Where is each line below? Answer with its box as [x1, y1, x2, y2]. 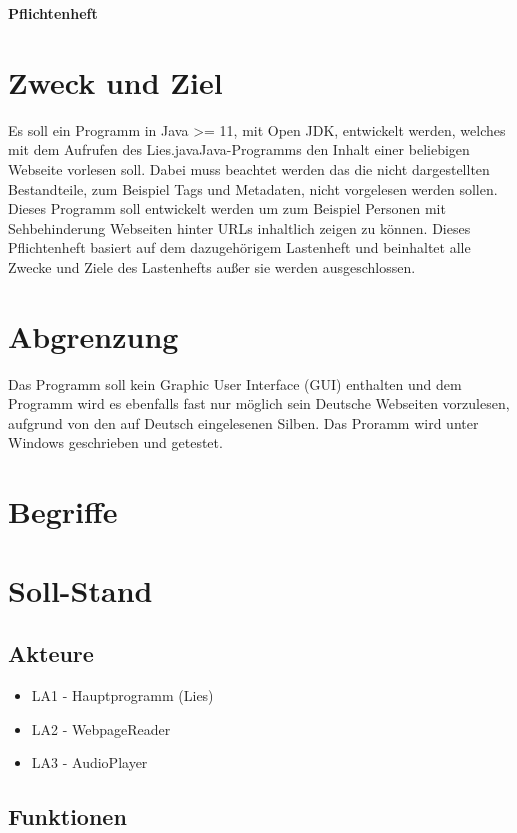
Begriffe [8, 491, 118, 532]
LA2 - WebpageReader [31, 718, 171, 739]
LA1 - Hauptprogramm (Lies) [31, 684, 214, 705]
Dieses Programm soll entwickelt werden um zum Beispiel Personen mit [8, 198, 446, 219]
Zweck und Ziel [8, 61, 223, 102]
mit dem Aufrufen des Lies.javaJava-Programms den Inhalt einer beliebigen [8, 139, 470, 160]
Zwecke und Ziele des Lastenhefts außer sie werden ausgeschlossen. [8, 256, 416, 277]
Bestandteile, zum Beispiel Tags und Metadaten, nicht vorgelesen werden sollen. [8, 178, 498, 199]
